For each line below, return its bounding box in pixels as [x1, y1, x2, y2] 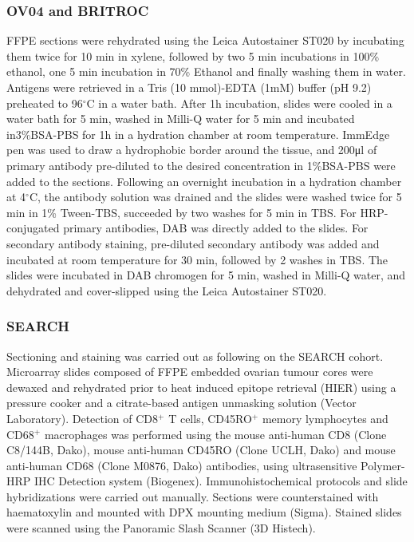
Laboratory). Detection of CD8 [6, 409, 159, 426]
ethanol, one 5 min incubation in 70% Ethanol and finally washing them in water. [6, 63, 406, 80]
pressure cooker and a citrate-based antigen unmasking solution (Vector [6, 394, 357, 411]
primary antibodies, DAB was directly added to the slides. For [63, 220, 369, 236]
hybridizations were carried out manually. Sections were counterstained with [6, 488, 379, 504]
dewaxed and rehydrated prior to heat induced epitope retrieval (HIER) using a [6, 378, 396, 395]
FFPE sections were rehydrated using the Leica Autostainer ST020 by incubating [6, 32, 404, 49]
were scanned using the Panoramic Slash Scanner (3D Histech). [6, 520, 316, 536]
